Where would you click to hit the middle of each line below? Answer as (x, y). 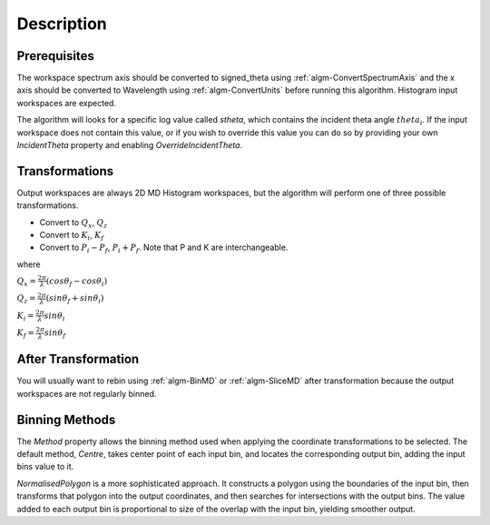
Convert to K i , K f (72, 236)
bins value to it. (45, 467)
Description (62, 24)
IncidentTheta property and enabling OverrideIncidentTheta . (130, 145)
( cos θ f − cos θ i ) (77, 282)
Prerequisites (55, 56)
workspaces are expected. (67, 103)
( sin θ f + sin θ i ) (75, 300)
